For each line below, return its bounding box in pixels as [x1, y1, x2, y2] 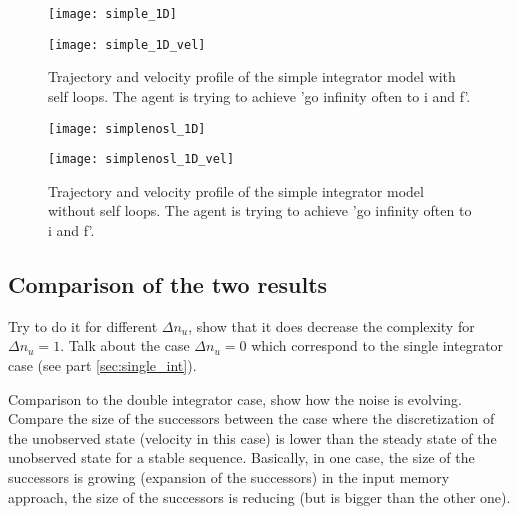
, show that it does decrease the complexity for [188, 315, 475, 336]
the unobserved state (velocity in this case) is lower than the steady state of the [8, 427, 497, 448]
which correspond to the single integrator [251, 335, 504, 356]
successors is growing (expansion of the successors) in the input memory [8, 466, 450, 487]
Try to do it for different [8, 315, 158, 336]
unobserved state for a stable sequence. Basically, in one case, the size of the [8, 447, 475, 468]
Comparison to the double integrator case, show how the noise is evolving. [8, 388, 462, 409]
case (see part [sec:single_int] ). [8, 354, 197, 375]
